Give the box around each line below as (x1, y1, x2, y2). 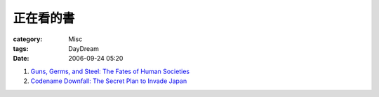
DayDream (68, 44, 100, 52)
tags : (13, 44, 29, 52)
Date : (13, 54, 29, 63)
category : (13, 35, 43, 43)
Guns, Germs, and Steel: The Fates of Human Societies (30, 67, 189, 75)
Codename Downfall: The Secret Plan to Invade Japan (30, 77, 187, 85)
